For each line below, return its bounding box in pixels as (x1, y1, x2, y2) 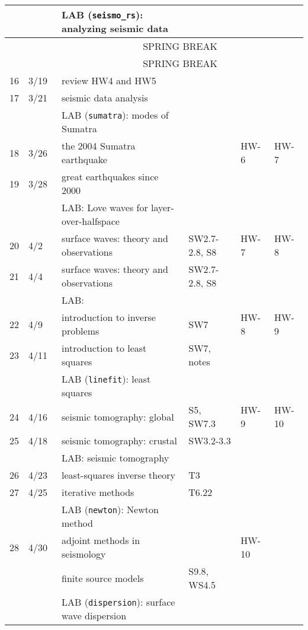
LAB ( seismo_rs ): (62, 8, 143, 21)
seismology (62, 547, 106, 561)
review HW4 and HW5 (62, 74, 156, 87)
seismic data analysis (62, 91, 148, 104)
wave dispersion (62, 609, 127, 622)
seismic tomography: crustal (62, 434, 178, 447)
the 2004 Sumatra (62, 139, 136, 152)
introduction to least (62, 341, 147, 355)
